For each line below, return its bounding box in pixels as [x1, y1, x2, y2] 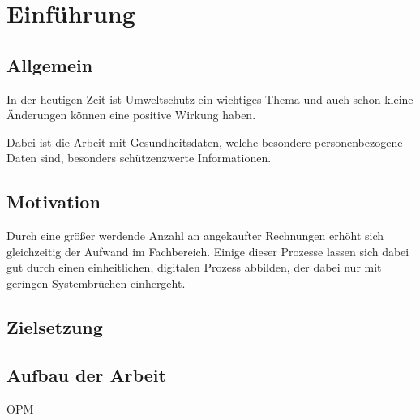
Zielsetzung [6, 314, 103, 339]
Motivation [6, 189, 101, 214]
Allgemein [6, 52, 93, 77]
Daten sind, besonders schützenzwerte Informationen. [6, 149, 272, 166]
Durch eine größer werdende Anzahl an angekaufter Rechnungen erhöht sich [6, 227, 384, 244]
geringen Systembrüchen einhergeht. [6, 274, 186, 291]
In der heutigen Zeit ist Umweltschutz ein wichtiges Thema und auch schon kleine [6, 90, 414, 107]
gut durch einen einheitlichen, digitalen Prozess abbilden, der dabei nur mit [6, 259, 382, 276]
